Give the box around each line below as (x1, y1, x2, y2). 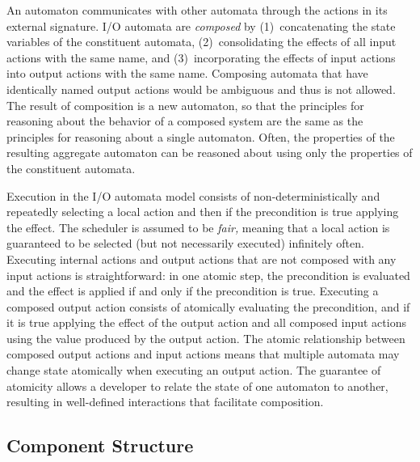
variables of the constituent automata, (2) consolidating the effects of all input (6, 33, 397, 50)
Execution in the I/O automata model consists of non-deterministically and (6, 187, 380, 204)
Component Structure (6, 433, 194, 458)
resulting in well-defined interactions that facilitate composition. (6, 393, 324, 410)
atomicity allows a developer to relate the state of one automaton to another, (6, 377, 388, 394)
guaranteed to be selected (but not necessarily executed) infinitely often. (6, 235, 364, 252)
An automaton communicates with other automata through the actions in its (6, 2, 388, 18)
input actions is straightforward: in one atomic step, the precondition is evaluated (6, 266, 410, 283)
